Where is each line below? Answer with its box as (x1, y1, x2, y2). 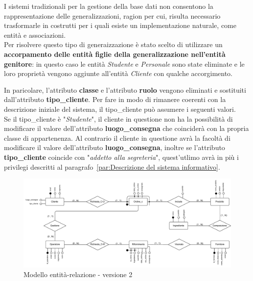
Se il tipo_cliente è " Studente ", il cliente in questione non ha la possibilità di (4, 113, 233, 124)
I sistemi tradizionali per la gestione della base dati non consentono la (4, 1, 213, 11)
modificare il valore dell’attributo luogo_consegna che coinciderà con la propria (4, 123, 249, 133)
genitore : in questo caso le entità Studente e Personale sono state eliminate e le (4, 58, 245, 69)
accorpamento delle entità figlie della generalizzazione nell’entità (4, 49, 226, 59)
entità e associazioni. (4, 29, 66, 40)
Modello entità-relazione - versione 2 (23, 269, 133, 280)
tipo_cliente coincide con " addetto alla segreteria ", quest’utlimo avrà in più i (4, 152, 239, 162)
